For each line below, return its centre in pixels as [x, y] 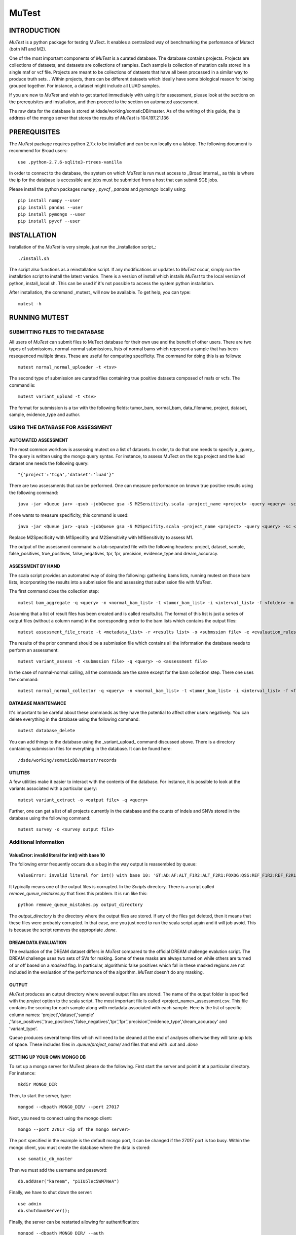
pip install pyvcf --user [49, 221]
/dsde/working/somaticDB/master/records [67, 760]
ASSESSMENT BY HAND [35, 566]
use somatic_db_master [45, 1159]
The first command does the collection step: [54, 591]
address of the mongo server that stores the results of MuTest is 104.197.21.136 [89, 118]
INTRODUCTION [35, 30]
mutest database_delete [47, 731]
